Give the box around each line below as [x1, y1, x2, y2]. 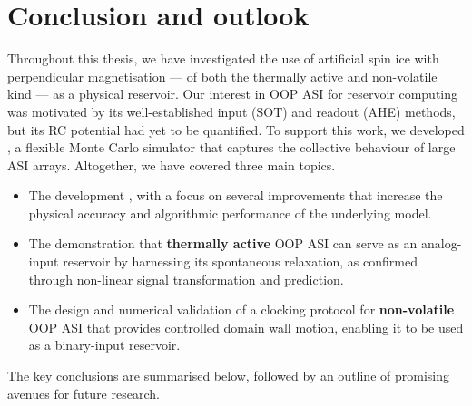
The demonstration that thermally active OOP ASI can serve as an [28, 234, 418, 253]
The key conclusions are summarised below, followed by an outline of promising [7, 366, 449, 385]
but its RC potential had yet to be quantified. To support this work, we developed [7, 120, 465, 139]
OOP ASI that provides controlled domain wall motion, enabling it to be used [28, 317, 464, 336]
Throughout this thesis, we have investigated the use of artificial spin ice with [7, 49, 439, 68]
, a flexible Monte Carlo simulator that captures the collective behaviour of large [7, 138, 456, 157]
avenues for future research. [7, 383, 160, 402]
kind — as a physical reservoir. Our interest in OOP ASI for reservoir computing [7, 84, 458, 103]
